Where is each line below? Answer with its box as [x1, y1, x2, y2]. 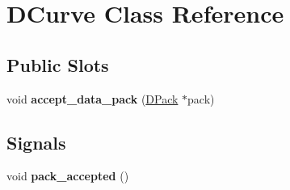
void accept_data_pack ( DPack [6, 90, 179, 107]
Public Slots [6, 52, 109, 77]
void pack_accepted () [6, 167, 129, 184]
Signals [6, 129, 66, 154]
